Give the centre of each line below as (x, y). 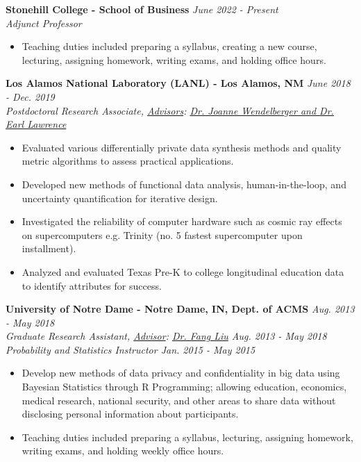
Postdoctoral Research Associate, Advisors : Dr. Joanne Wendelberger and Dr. (170, 110)
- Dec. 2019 (30, 96)
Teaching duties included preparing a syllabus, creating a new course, (169, 46)
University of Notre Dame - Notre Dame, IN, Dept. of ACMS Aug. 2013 (180, 309)
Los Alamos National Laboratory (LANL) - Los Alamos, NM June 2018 (178, 83)
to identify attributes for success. (92, 285)
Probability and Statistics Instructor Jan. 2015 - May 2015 (131, 349)
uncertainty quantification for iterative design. (120, 198)
